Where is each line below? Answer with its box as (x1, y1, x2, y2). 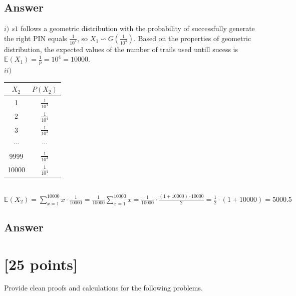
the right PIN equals (4, 33, 67, 43)
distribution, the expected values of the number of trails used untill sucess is (4, 44, 238, 54)
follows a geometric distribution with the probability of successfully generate (21, 23, 255, 34)
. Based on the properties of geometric (133, 33, 251, 43)
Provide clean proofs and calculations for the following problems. (4, 282, 203, 293)
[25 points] (4, 253, 78, 274)
